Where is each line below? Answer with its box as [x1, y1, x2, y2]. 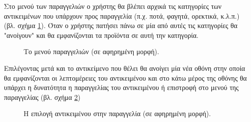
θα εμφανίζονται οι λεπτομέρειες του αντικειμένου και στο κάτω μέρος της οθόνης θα [4, 72, 247, 83]
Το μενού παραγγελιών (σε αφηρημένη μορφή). [24, 46, 159, 57]
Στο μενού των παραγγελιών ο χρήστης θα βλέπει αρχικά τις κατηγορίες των [4, 1, 222, 11]
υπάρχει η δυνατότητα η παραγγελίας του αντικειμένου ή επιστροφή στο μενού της [4, 82, 239, 92]
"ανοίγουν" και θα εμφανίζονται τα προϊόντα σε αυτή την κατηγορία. [4, 30, 198, 40]
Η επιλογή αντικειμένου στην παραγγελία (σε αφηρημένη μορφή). [24, 108, 211, 119]
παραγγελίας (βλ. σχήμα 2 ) [4, 91, 81, 102]
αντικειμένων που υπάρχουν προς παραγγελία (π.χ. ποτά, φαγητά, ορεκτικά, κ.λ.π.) [4, 10, 240, 21]
